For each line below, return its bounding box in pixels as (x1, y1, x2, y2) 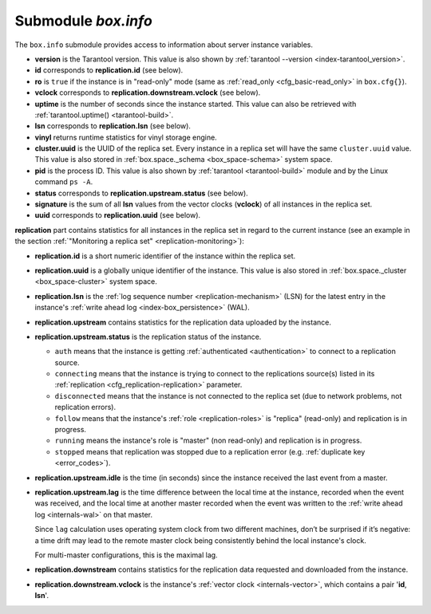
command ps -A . (34, 177, 93, 187)
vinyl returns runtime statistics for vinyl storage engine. (34, 132, 217, 142)
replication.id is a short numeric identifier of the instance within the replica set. (34, 251, 296, 261)
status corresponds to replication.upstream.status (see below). (34, 188, 249, 198)
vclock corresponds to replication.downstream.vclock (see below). (34, 88, 261, 97)
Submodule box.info (14, 12, 153, 30)
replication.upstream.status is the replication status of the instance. (34, 332, 262, 341)
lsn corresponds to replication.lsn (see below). (34, 121, 192, 131)
